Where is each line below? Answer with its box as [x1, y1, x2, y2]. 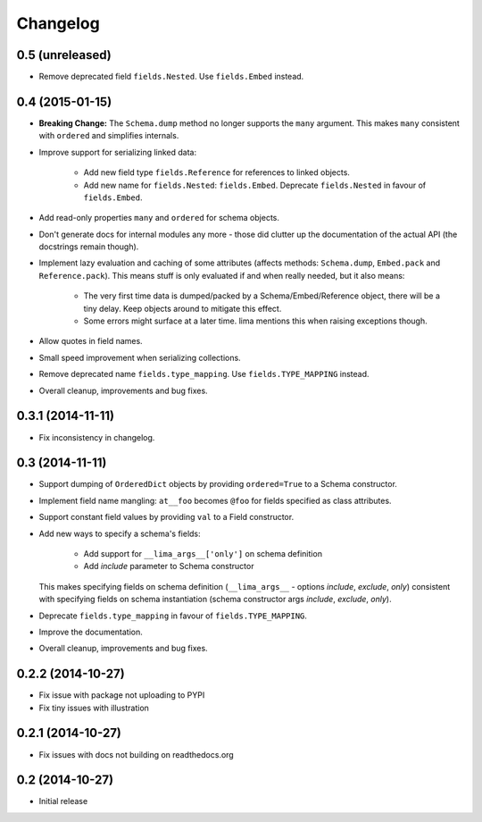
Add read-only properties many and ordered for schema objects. [38, 213, 280, 223]
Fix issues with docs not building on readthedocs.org [38, 749, 234, 759]
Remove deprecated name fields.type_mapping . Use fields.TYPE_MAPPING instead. [38, 369, 370, 380]
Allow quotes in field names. [38, 336, 143, 347]
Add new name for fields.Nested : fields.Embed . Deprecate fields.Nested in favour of [83, 180, 427, 190]
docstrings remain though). [38, 241, 139, 252]
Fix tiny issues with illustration [38, 702, 149, 713]
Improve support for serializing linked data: [38, 147, 197, 157]
